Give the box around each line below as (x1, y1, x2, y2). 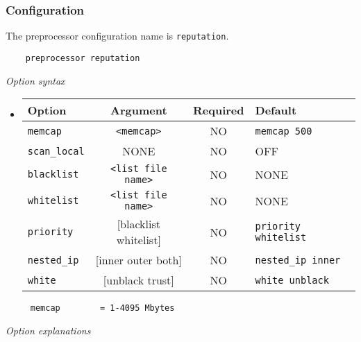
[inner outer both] (95, 252, 182, 268)
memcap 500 (255, 125, 312, 137)
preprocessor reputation (25, 53, 140, 63)
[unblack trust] (103, 272, 174, 289)
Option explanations (6, 323, 91, 337)
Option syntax (6, 73, 65, 87)
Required (192, 102, 244, 119)
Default (255, 102, 297, 119)
